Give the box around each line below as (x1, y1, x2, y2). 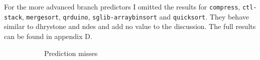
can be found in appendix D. (4, 30, 92, 41)
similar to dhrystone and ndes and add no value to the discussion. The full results (4, 21, 256, 31)
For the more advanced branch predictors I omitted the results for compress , (4, 1, 240, 11)
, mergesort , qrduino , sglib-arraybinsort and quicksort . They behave (22, 11, 249, 21)
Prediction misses (44, 47, 98, 58)
